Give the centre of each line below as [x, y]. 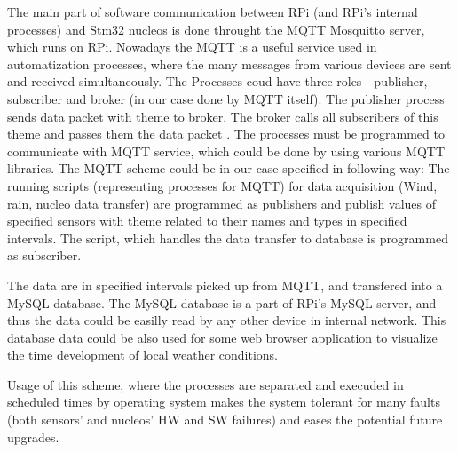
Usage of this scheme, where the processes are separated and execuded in [205, 384]
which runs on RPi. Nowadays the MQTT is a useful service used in [192, 47]
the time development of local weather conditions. [142, 355]
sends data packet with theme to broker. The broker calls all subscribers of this [223, 116]
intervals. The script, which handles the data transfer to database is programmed [228, 238]
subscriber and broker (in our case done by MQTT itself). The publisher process [226, 98]
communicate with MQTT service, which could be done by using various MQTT [226, 151]
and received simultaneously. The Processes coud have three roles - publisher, [217, 81]
